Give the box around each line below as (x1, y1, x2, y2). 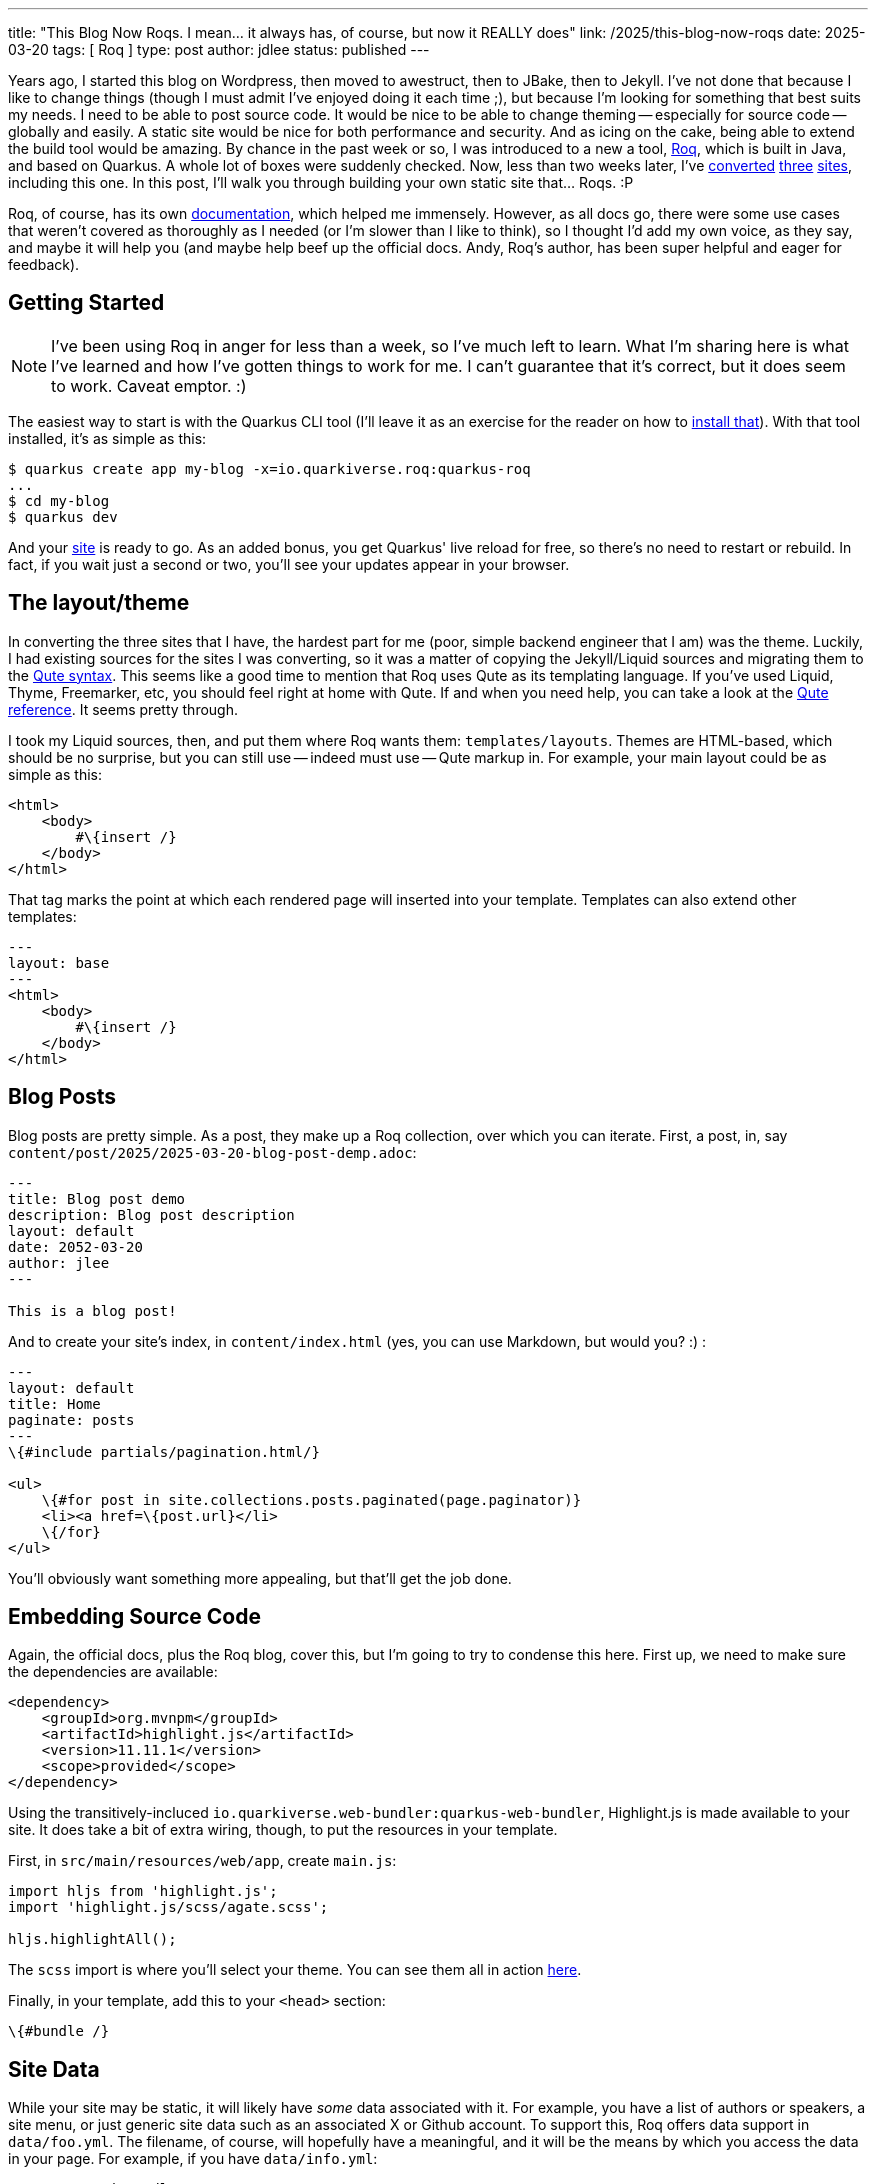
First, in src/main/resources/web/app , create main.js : (8, 1852, 397, 1870)
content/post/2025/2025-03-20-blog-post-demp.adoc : (8, 1143, 417, 1161)
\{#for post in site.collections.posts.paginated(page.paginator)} (41, 1491, 582, 1508)
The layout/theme (8, 590, 190, 616)
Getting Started (8, 290, 165, 316)
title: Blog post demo (8, 1190, 186, 1207)
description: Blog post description (8, 1206, 295, 1223)
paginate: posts (8, 1411, 135, 1428)
